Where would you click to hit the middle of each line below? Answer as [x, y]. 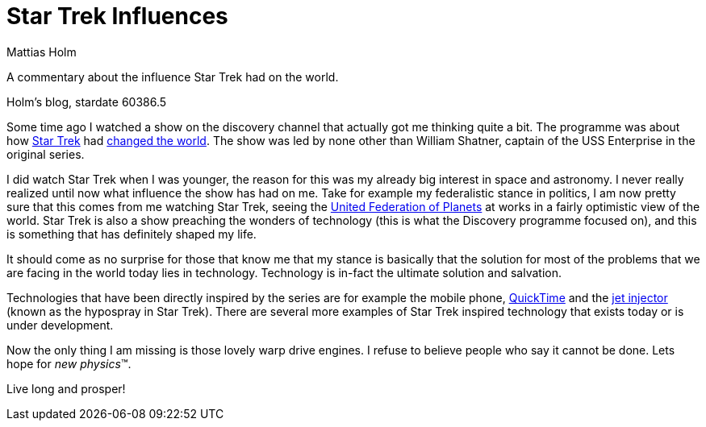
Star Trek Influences [117, 16]
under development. [60, 325]
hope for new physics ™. [69, 363]
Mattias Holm [42, 52]
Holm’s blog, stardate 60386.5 [87, 102]
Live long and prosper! [66, 388]
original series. [46, 154]
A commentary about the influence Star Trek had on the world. [173, 77]
